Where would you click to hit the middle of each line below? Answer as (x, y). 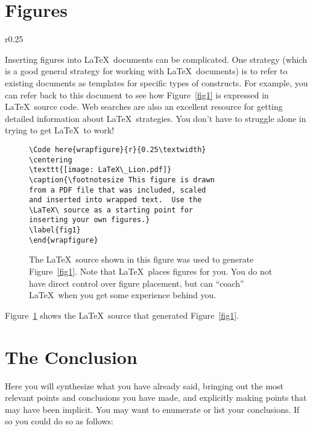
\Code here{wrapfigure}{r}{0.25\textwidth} (118, 149)
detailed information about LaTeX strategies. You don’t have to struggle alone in (156, 118)
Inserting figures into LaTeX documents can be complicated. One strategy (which (156, 59)
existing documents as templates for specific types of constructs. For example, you (156, 82)
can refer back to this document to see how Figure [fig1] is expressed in (137, 94)
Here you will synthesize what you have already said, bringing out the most (144, 385)
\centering (51, 160)
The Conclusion (71, 356)
